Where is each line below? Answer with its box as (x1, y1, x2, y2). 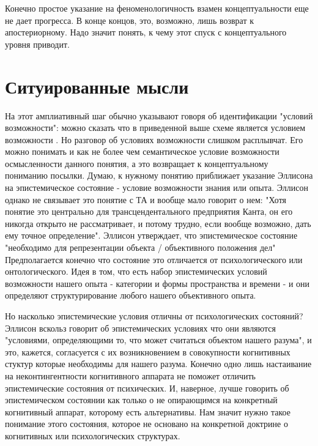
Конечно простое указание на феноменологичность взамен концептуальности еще (5, 2, 309, 14)
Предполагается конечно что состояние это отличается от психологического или (5, 253, 303, 266)
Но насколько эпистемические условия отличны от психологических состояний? (5, 310, 303, 322)
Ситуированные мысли (5, 73, 189, 98)
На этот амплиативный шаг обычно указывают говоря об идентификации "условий (5, 109, 313, 122)
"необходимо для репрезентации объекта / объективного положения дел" (5, 241, 276, 254)
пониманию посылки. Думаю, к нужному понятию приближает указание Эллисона (5, 169, 313, 182)
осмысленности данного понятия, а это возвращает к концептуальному (5, 157, 268, 169)
